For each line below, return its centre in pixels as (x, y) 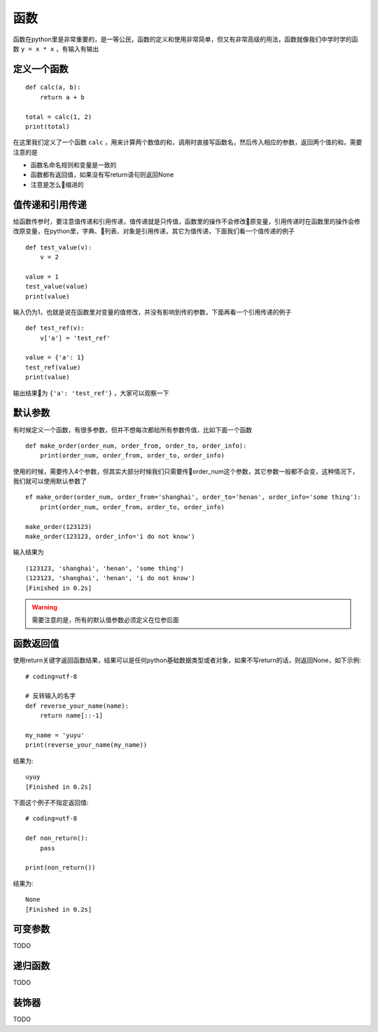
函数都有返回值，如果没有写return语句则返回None (102, 174)
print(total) (48, 126)
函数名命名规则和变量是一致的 (73, 165)
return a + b (62, 97)
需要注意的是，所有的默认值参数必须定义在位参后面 (105, 620)
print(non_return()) (61, 868)
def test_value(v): (59, 247)
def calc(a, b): (53, 87)
